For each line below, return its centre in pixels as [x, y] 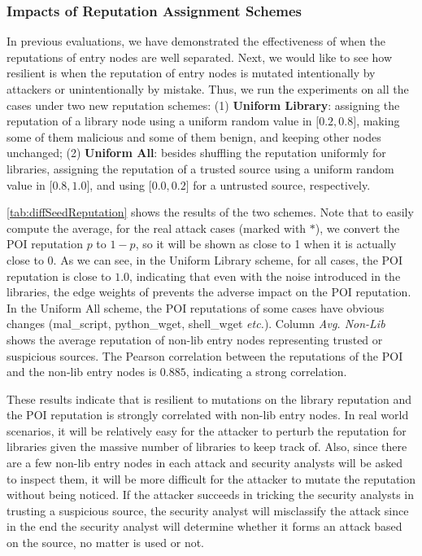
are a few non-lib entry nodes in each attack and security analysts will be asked [204, 463]
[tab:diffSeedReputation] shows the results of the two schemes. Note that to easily [210, 212]
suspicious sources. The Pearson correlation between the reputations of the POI [205, 355]
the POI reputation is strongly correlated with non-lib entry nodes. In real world [208, 415]
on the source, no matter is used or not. [105, 543]
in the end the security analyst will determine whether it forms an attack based [204, 526]
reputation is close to [59, 276]
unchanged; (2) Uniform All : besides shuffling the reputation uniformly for [196, 153]
